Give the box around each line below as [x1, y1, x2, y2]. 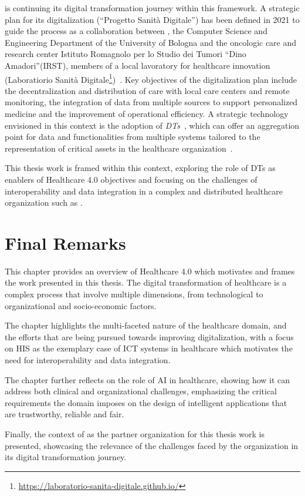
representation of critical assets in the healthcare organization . [5, 142, 233, 154]
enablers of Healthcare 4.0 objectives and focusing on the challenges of [5, 173, 257, 185]
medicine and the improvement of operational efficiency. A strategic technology [5, 108, 289, 119]
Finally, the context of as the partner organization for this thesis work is [5, 428, 265, 440]
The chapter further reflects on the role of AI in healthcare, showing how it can [5, 373, 290, 386]
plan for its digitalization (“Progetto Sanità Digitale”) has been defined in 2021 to [5, 13, 300, 25]
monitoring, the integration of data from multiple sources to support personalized [5, 96, 298, 108]
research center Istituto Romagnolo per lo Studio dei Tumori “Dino [5, 48, 246, 60]
